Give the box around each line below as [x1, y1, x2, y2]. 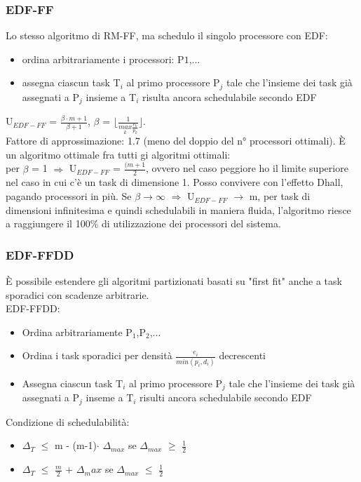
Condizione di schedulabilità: [6, 414, 130, 429]
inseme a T [86, 390, 134, 405]
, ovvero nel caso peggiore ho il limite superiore [146, 161, 348, 175]
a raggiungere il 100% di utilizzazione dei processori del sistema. [6, 216, 281, 231]
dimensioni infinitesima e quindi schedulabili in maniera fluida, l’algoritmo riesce [6, 202, 351, 217]
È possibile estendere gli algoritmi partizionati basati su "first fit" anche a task [6, 274, 342, 288]
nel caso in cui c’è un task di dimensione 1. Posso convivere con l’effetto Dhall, [6, 175, 343, 189]
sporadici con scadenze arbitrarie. [6, 287, 149, 302]
